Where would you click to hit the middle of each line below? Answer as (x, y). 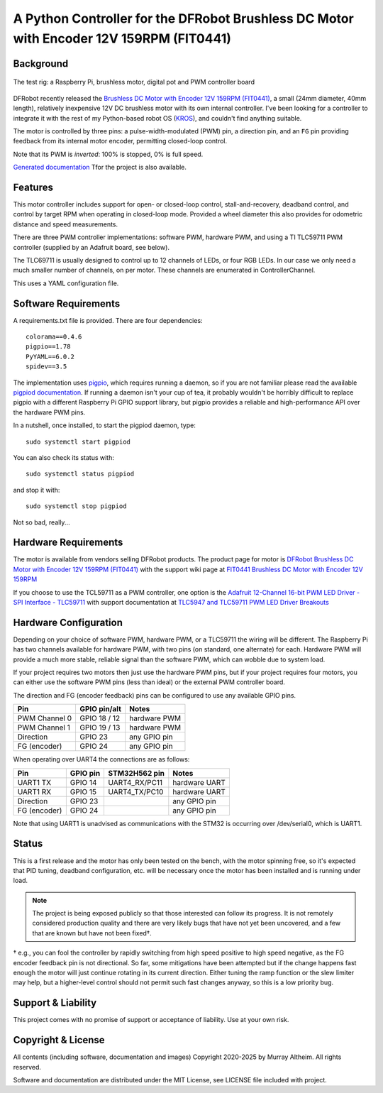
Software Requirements (67, 303)
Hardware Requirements (68, 543)
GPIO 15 (83, 791)
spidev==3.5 (46, 367)
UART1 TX (34, 782)
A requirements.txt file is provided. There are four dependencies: (108, 320)
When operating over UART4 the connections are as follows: (101, 759)
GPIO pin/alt (100, 709)
